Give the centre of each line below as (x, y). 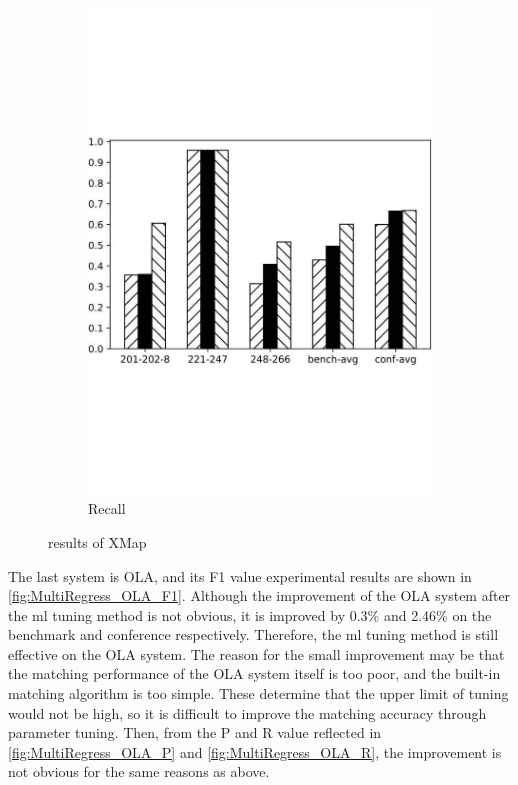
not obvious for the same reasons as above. (139, 771)
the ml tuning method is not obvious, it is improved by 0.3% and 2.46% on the (250, 614)
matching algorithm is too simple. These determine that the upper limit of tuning (258, 693)
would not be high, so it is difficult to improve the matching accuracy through (247, 712)
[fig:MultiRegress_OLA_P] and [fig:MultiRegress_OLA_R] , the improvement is (255, 751)
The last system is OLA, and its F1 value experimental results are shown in (240, 575)
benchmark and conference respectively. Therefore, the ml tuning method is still (253, 634)
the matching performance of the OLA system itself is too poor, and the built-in (254, 673)
